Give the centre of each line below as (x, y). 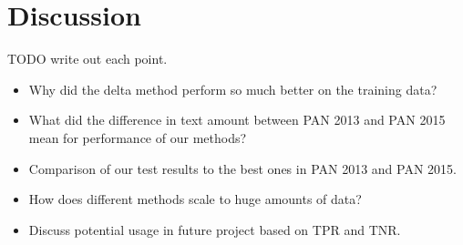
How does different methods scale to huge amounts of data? (195, 199)
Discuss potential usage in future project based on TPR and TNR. (215, 229)
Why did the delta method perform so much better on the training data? (233, 89)
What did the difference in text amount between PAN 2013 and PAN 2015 (237, 120)
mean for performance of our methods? (138, 137)
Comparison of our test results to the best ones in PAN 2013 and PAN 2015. (242, 168)
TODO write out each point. (87, 59)
